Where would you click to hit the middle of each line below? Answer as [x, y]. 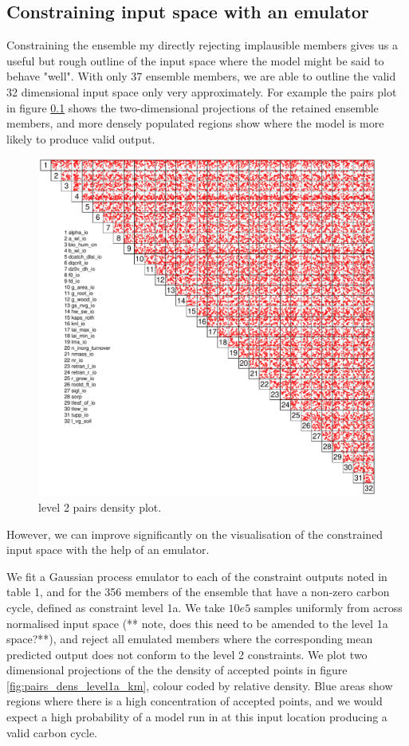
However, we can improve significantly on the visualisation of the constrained [195, 534]
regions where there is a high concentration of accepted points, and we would [195, 701]
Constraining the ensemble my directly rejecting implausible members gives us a [202, 45]
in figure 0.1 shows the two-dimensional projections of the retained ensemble [193, 107]
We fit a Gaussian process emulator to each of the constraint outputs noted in [197, 576]
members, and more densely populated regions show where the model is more [195, 123]
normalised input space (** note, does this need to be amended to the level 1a [197, 623]
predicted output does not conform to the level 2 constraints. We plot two [187, 654]
